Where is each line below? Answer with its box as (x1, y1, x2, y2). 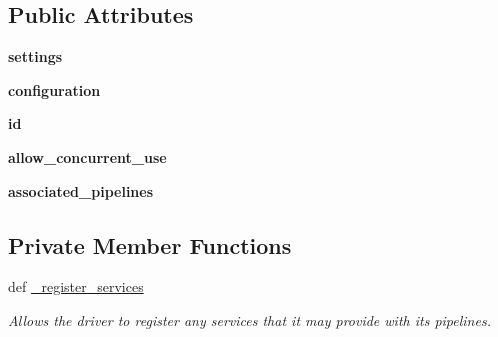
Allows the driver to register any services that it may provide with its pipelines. (8, 309, 491, 330)
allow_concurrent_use (8, 146, 167, 167)
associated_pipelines (8, 180, 154, 201)
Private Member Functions (8, 229, 292, 260)
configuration (8, 79, 101, 100)
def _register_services (8, 276, 144, 297)
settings (8, 46, 63, 67)
